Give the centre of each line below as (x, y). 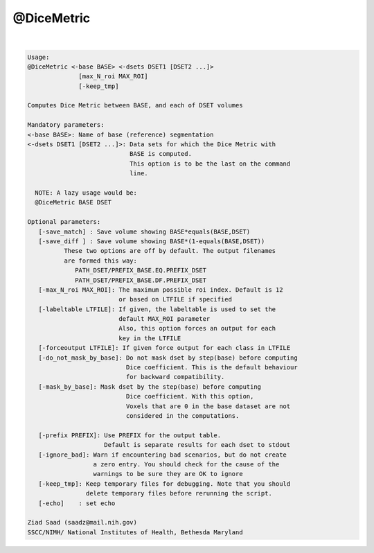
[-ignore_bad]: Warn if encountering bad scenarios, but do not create (163, 455)
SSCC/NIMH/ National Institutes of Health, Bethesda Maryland (135, 532)
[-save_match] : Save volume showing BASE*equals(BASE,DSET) (144, 231)
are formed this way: (100, 261)
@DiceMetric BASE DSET (73, 202)
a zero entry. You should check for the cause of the (186, 464)
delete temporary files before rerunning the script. (179, 493)
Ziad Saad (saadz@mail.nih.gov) (82, 523)
